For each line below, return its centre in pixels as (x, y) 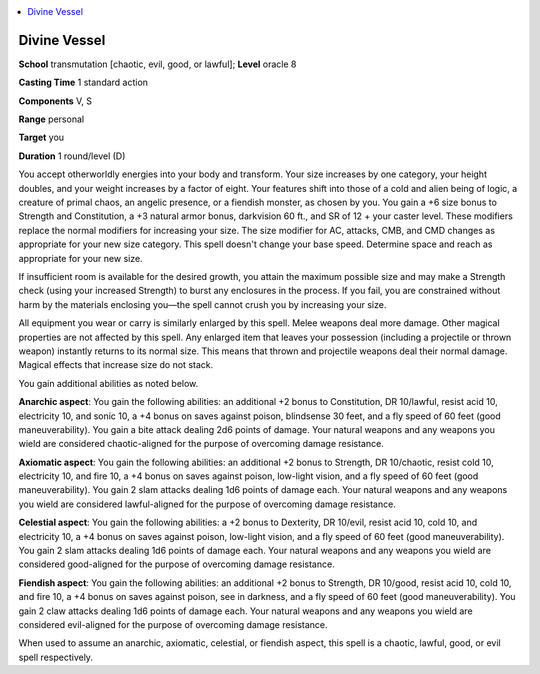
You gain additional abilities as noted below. (108, 383)
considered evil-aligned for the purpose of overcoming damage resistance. (173, 624)
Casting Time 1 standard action (83, 82)
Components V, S (55, 101)
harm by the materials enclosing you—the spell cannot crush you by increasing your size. (202, 304)
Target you (41, 137)
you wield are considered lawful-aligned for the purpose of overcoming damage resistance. (207, 504)
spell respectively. (56, 657)
